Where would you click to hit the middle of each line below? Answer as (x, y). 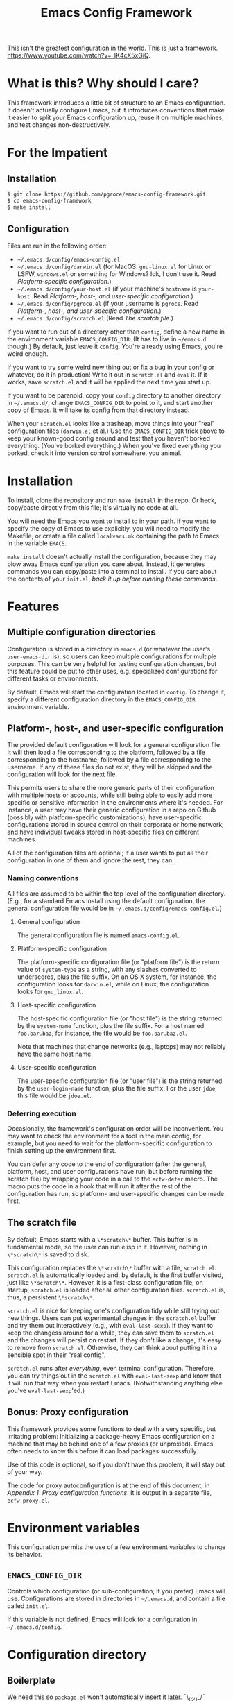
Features (33, 607)
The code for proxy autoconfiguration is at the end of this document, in (109, 1485)
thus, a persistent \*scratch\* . (51, 1297)
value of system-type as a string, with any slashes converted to (107, 969)
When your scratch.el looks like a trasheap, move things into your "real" (111, 423)
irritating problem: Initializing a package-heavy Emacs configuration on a (111, 1436)
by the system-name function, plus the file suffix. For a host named (111, 1025)
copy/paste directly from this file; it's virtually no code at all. (93, 507)
